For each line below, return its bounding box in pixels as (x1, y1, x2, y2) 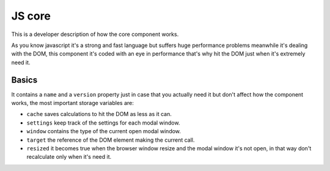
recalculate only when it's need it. (26, 153, 112, 161)
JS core (11, 9, 51, 23)
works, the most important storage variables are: (11, 100, 134, 107)
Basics (11, 75, 38, 85)
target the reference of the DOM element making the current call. (26, 136, 195, 144)
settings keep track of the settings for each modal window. (26, 119, 180, 126)
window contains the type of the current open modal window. (26, 128, 182, 135)
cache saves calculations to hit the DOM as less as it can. (26, 111, 172, 118)
